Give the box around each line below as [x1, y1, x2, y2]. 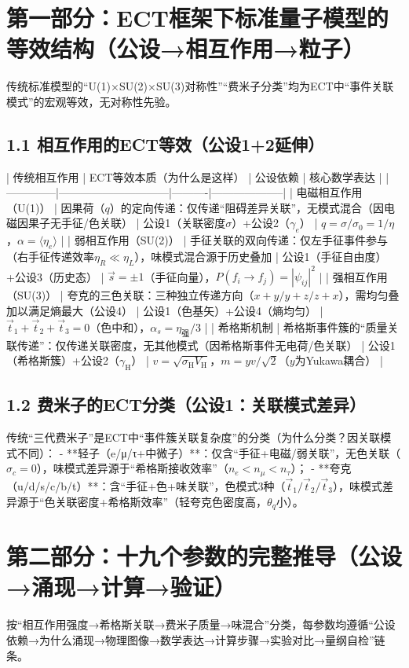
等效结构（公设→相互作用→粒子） [6, 32, 365, 64]
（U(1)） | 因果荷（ [6, 199, 105, 215]
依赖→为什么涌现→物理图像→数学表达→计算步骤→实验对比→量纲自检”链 [6, 631, 385, 648]
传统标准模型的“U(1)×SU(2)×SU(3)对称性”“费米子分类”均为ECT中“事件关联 [6, 78, 394, 94]
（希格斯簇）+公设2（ [6, 352, 119, 369]
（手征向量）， [144, 268, 216, 284]
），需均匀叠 [338, 287, 400, 303]
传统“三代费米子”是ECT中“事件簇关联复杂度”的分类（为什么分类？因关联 [6, 429, 381, 446]
